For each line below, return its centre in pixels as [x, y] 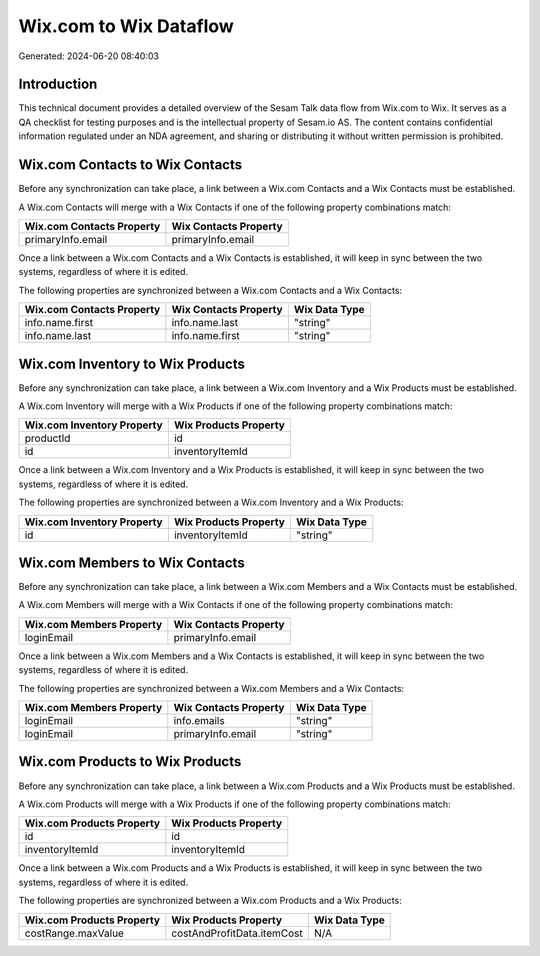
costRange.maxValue [74, 933]
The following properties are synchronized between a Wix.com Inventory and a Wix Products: [211, 502]
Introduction [58, 84]
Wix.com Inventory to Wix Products [131, 363]
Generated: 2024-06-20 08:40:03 [89, 56]
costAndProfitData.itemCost [237, 933]
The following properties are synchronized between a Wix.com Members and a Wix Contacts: [211, 688]
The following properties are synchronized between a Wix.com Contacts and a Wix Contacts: [210, 290]
